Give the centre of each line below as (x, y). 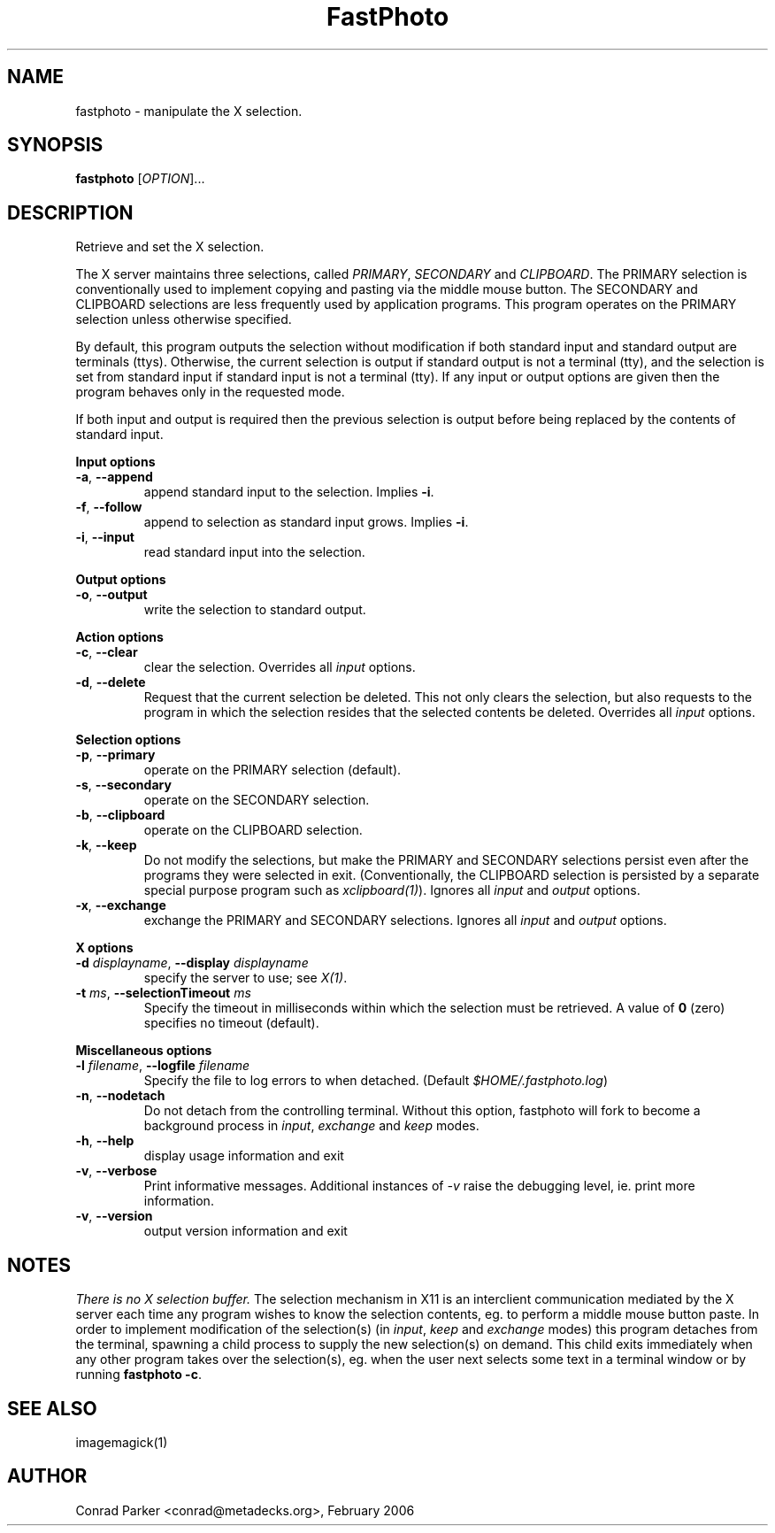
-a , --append (114, 477)
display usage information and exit (244, 1156)
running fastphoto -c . (138, 1375)
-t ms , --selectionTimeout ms (163, 993)
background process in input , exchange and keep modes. (311, 1126)
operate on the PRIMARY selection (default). (272, 770)
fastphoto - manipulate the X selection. (189, 111)
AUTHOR (47, 1476)
